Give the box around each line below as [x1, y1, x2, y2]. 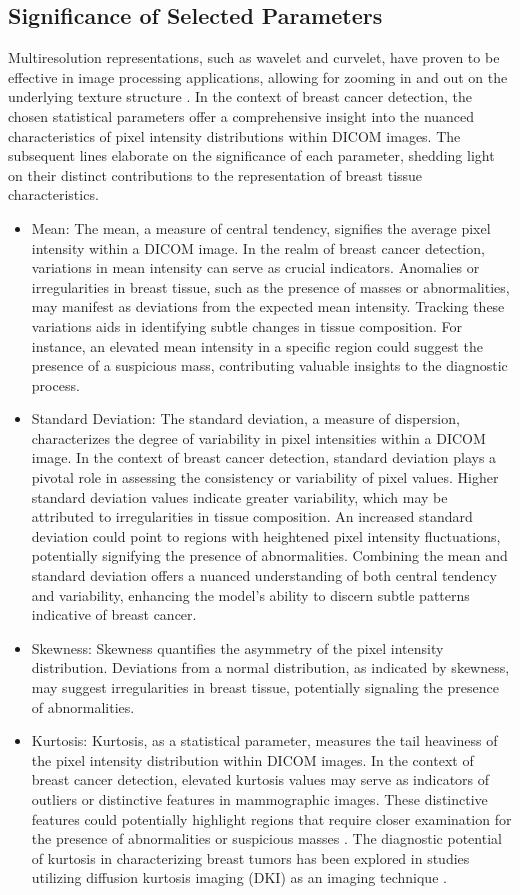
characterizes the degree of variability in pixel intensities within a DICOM [31, 427, 486, 448]
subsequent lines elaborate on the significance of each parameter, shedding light [8, 145, 495, 166]
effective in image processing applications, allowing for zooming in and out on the [8, 66, 508, 87]
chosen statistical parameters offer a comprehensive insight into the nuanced [8, 105, 475, 126]
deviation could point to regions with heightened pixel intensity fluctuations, [31, 525, 501, 546]
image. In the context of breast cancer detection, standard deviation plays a [31, 447, 497, 468]
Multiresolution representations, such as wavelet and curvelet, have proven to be [8, 47, 500, 68]
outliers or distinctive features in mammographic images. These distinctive [31, 788, 488, 809]
